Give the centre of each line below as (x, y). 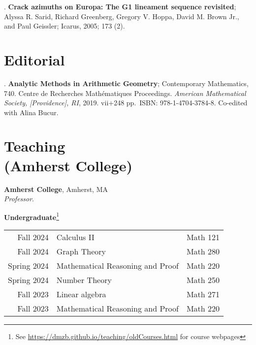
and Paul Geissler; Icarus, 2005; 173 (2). (64, 26)
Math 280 (203, 251)
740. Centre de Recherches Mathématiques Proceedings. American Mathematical (125, 93)
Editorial (34, 59)
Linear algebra (81, 294)
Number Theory (84, 280)
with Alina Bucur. (31, 112)
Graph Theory (81, 251)
